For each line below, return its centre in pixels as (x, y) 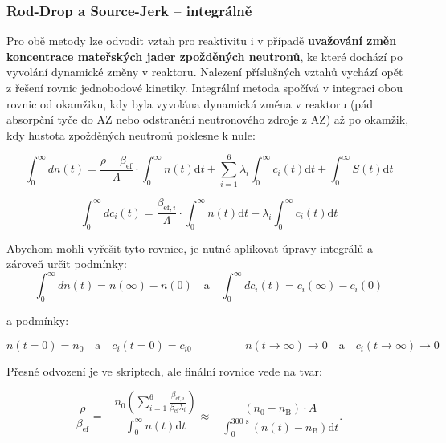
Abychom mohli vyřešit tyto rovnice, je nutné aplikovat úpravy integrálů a (190, 248)
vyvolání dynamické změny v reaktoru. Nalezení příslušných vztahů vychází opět (205, 72)
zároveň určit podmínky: (67, 264)
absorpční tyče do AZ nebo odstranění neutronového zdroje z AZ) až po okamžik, (208, 119)
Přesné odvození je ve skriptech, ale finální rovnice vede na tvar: (164, 370)
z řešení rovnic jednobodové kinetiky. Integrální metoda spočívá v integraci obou (205, 87)
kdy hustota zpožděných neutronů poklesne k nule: (131, 134)
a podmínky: (38, 321)
